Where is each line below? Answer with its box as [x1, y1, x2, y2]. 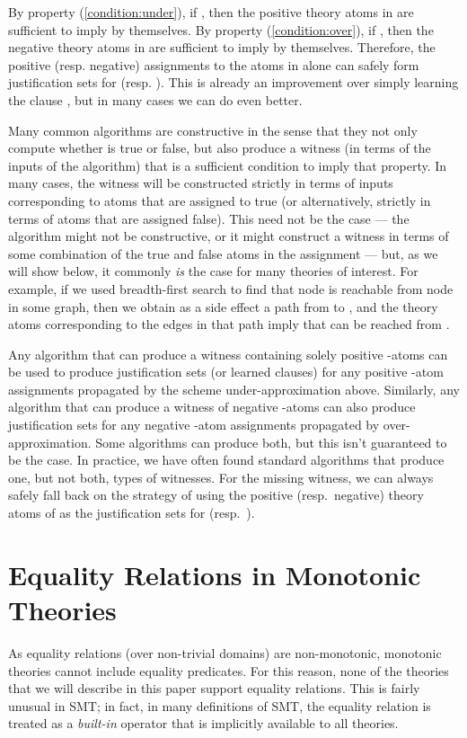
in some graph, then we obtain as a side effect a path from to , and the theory [8, 297, 438, 316]
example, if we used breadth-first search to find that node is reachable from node [8, 279, 454, 298]
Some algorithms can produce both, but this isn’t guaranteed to [95, 432, 447, 451]
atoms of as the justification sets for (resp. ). [8, 503, 255, 522]
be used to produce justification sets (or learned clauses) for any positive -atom [8, 362, 444, 381]
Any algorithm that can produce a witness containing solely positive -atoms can [8, 344, 448, 363]
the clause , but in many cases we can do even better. [8, 90, 303, 109]
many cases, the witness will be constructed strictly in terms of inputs [8, 173, 393, 192]
